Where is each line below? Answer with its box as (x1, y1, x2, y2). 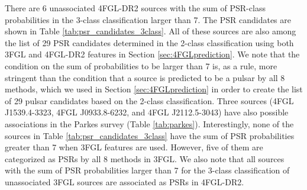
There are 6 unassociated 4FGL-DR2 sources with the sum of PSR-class (5, 2, 266, 14)
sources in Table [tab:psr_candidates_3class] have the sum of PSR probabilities (5, 129, 295, 141)
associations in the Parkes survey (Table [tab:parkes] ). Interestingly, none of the (5, 117, 294, 130)
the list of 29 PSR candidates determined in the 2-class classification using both (5, 36, 294, 49)
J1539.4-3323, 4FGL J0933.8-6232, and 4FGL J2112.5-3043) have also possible (5, 106, 289, 118)
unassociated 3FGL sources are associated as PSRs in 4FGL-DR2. (5, 175, 244, 188)
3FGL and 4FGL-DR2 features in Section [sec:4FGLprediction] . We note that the (5, 48, 300, 60)
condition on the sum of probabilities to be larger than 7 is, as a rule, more (5, 59, 277, 72)
